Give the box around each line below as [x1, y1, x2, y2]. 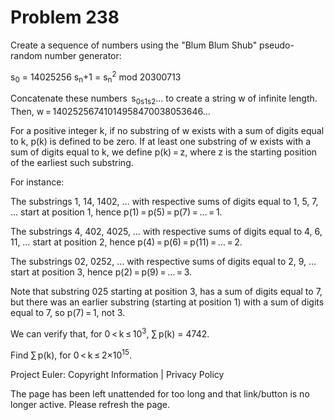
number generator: [44, 49, 122, 61]
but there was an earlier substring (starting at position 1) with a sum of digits [10, 296, 325, 308]
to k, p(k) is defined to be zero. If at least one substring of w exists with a [10, 136, 312, 148]
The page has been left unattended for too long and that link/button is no [10, 387, 310, 400]
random [10, 49, 43, 61]
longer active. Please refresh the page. [10, 398, 171, 410]
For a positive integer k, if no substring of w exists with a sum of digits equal [10, 125, 325, 137]
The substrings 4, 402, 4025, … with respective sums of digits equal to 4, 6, [10, 226, 323, 238]
